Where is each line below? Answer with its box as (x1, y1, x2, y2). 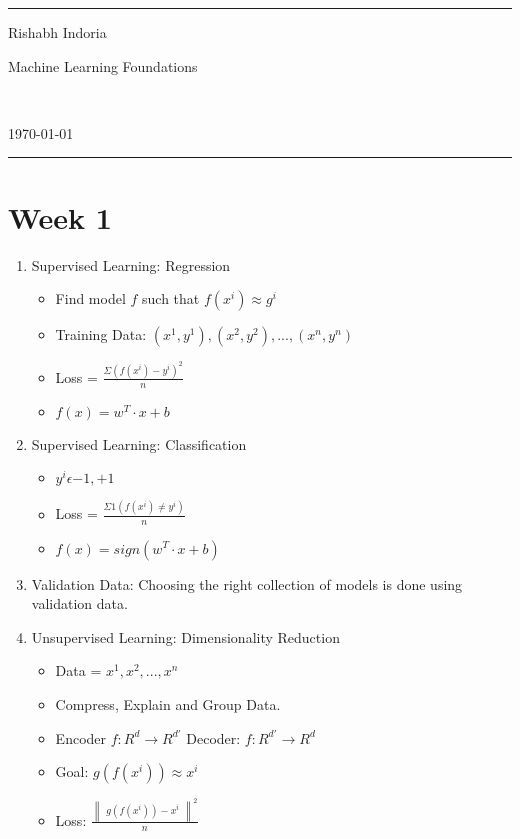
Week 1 (8, 196, 112, 237)
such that (142, 288, 200, 309)
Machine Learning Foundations (8, 55, 198, 76)
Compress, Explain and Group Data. (55, 693, 281, 714)
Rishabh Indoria (8, 22, 107, 42)
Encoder (55, 727, 107, 748)
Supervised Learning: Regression (31, 254, 231, 275)
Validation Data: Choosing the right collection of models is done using (31, 573, 463, 594)
